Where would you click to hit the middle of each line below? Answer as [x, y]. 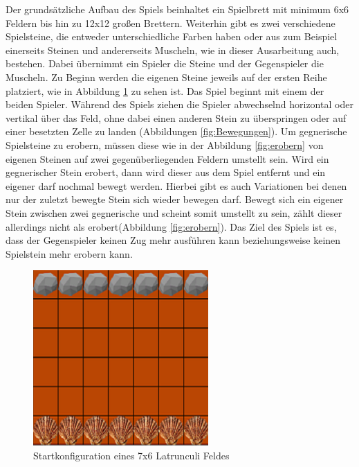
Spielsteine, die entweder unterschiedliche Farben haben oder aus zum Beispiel [172, 36]
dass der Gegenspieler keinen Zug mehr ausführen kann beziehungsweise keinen [173, 240]
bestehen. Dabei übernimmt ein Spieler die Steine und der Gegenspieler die [165, 63]
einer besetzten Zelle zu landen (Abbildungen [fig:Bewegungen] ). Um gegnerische [176, 131]
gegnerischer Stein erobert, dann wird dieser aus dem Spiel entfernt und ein [166, 172]
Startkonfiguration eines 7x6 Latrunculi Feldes [131, 455]
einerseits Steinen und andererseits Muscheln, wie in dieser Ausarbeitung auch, [173, 50]
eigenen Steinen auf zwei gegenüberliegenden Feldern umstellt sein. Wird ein [167, 158]
